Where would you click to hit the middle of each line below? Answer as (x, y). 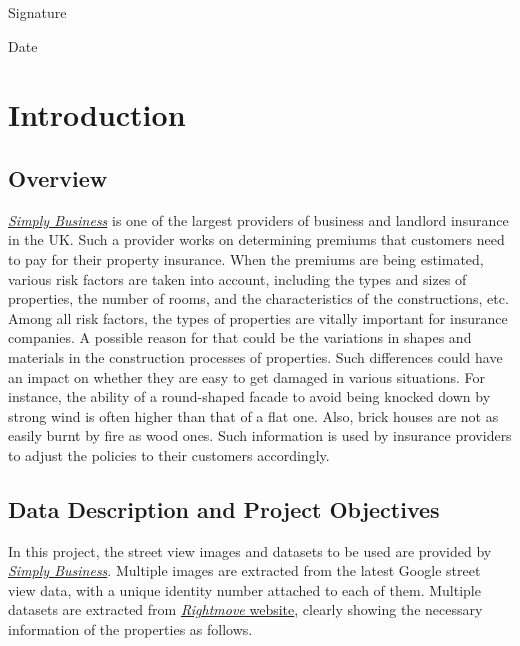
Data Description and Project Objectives (224, 508)
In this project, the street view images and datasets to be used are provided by (250, 550)
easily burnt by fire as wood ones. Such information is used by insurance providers (260, 435)
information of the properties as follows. (130, 629)
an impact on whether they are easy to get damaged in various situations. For (247, 376)
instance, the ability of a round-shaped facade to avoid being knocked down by (249, 396)
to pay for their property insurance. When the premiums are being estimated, (246, 258)
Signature (37, 12)
